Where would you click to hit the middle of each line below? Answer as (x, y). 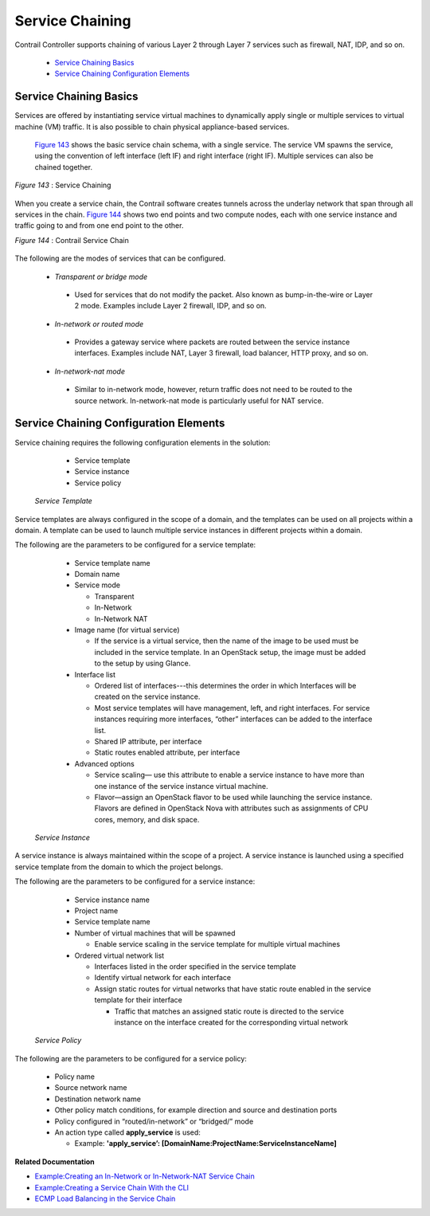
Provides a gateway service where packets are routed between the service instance (212, 342)
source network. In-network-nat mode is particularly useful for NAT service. (199, 400)
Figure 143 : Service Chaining (63, 185)
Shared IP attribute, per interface (148, 741)
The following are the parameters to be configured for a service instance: (135, 881)
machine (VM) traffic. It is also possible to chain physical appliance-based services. (152, 127)
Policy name (75, 1077)
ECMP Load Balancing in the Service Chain (105, 1198)
